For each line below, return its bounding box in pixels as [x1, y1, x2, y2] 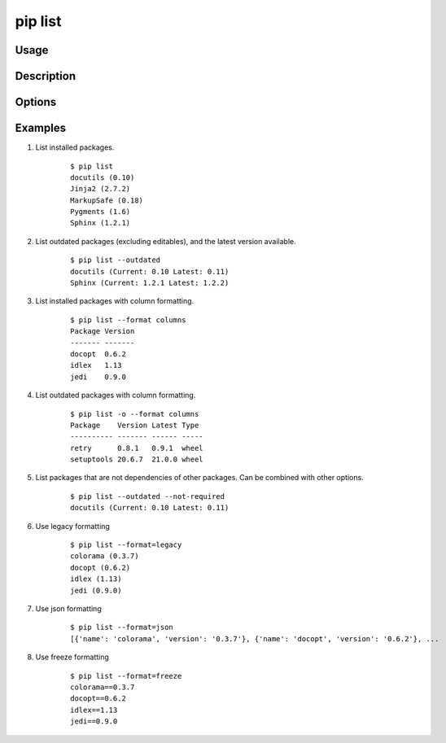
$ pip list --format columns [70, 315, 186, 325]
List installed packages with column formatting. [35, 296, 195, 306]
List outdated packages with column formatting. [35, 391, 196, 400]
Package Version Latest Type [70, 420, 199, 430]
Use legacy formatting [35, 521, 110, 531]
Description [15, 69, 77, 83]
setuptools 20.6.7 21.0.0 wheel [70, 455, 203, 464]
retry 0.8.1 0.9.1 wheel [70, 444, 203, 452]
